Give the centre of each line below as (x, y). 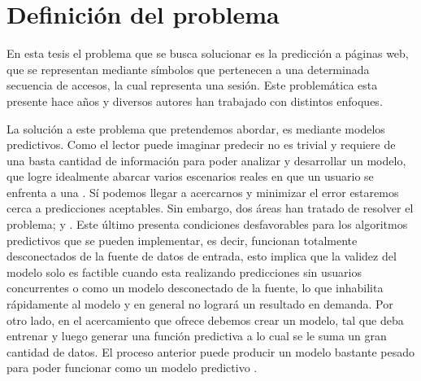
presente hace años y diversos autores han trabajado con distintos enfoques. (195, 101)
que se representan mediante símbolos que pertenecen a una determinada (188, 69)
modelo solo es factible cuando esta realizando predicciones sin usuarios (184, 272)
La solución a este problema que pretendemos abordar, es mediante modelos (196, 128)
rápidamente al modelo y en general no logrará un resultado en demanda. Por (200, 304)
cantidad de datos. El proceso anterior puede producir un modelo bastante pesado (211, 351)
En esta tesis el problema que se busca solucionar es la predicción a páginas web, (208, 53)
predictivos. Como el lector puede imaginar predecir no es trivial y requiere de (201, 145)
